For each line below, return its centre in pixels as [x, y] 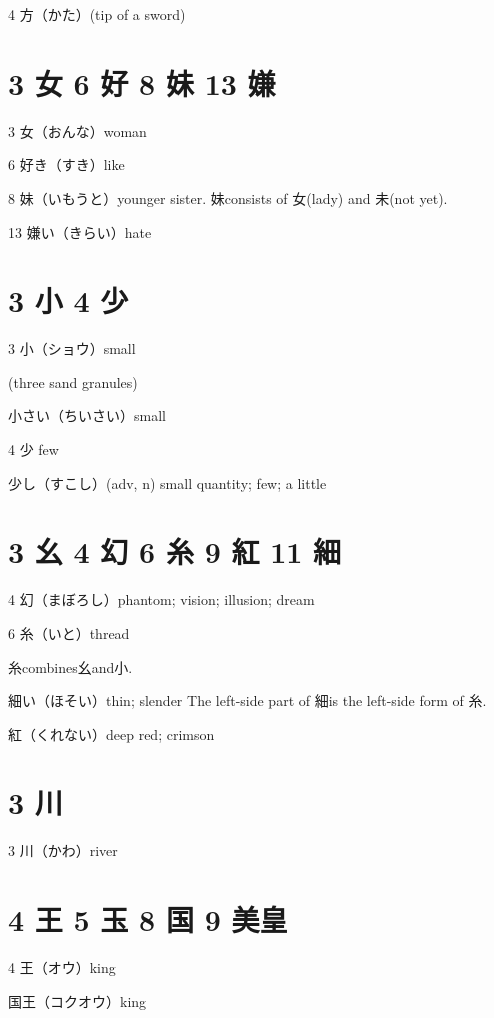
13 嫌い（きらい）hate [80, 231]
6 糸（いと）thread [69, 632]
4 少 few [33, 449]
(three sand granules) [73, 381]
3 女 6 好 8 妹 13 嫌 [142, 82]
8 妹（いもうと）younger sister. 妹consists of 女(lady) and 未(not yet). [228, 197]
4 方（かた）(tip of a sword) [97, 14]
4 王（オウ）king [62, 967]
